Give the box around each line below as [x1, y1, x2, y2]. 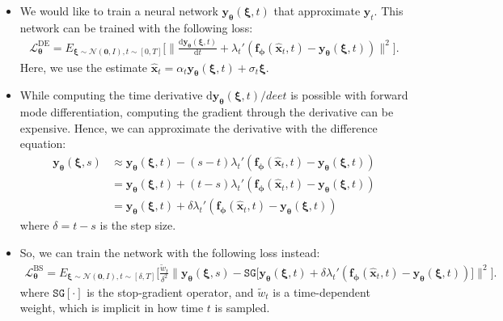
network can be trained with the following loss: [19, 19, 253, 36]
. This [374, 2, 404, 19]
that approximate [273, 2, 361, 19]
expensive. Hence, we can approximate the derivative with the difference [19, 119, 378, 136]
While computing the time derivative [19, 87, 203, 103]
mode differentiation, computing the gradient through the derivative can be [19, 103, 394, 120]
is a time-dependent [273, 283, 370, 300]
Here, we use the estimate [19, 58, 148, 75]
